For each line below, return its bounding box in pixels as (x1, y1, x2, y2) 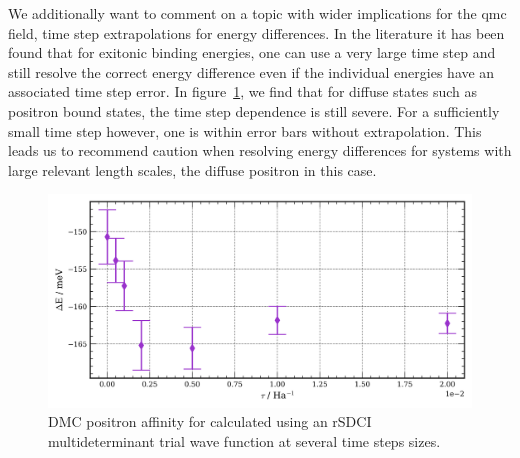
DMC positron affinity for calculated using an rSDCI (48, 411, 372, 432)
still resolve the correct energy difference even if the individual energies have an (8, 61, 495, 82)
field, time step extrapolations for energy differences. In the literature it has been (8, 22, 505, 43)
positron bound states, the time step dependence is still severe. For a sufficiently (8, 100, 500, 121)
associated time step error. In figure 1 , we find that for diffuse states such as (8, 81, 477, 102)
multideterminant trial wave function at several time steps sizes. (48, 430, 441, 451)
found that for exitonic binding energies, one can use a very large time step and (8, 42, 496, 63)
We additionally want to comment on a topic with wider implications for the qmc (8, 3, 507, 23)
